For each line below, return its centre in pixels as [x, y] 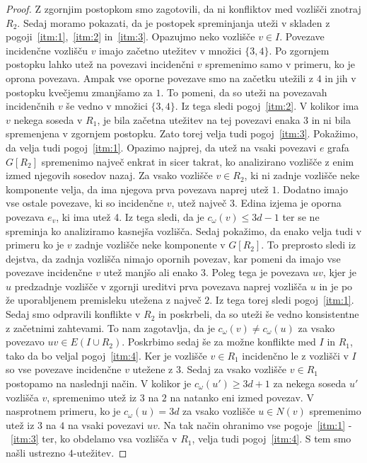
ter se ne [301, 216]
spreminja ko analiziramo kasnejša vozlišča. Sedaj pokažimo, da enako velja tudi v [184, 230]
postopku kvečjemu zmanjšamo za [79, 92]
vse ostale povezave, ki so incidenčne [85, 203]
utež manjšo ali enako [151, 272]
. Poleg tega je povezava [257, 272]
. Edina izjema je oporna [288, 203]
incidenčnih [30, 106]
